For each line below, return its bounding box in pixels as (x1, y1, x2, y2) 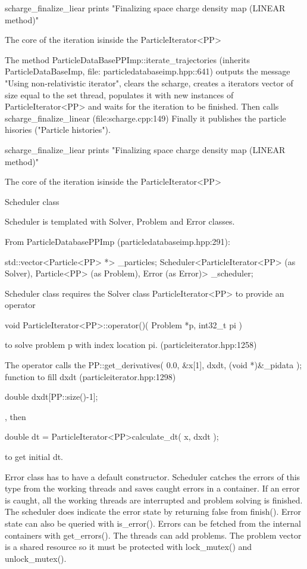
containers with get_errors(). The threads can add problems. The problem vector (5, 528, 302, 541)
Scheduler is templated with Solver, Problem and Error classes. (5, 215, 235, 228)
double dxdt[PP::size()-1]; (5, 390, 98, 403)
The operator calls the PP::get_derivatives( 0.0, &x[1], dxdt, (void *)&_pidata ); (5, 359, 302, 371)
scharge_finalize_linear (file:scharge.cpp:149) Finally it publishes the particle (5, 111, 286, 124)
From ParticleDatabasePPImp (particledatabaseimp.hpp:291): (5, 235, 230, 247)
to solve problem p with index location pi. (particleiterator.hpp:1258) (5, 338, 257, 351)
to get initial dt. (5, 450, 64, 463)
